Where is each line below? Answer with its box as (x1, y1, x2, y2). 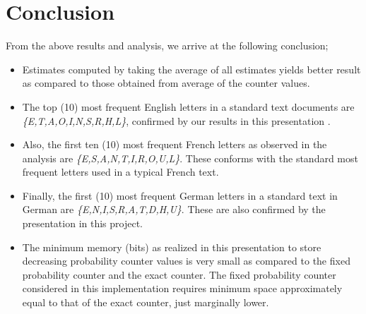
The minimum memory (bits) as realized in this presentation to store (22, 239, 321, 254)
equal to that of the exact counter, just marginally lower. (22, 295, 269, 310)
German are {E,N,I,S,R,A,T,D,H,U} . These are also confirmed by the (22, 202, 326, 217)
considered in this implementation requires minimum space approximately (22, 281, 343, 296)
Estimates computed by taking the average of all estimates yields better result (22, 61, 361, 76)
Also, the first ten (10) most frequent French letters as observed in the (22, 137, 327, 152)
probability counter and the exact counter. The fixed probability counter (22, 267, 336, 282)
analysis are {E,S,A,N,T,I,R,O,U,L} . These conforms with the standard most (22, 150, 358, 165)
